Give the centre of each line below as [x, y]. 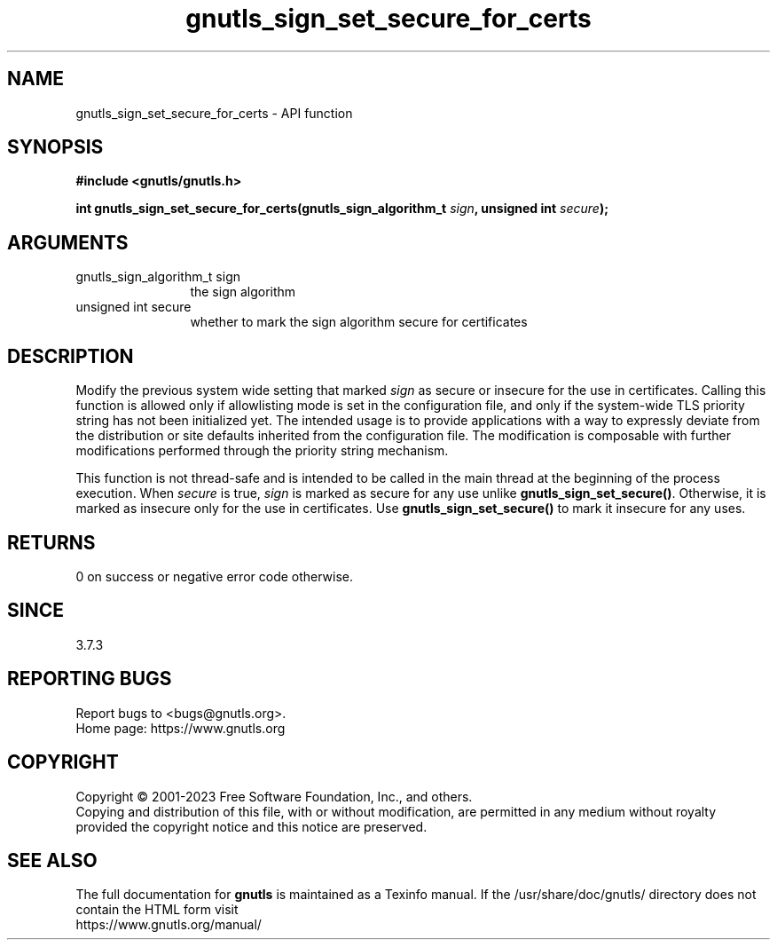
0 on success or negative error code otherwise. [215, 576]
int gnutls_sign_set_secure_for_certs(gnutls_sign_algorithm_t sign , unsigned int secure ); [342, 209]
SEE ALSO [52, 860]
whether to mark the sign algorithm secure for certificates [359, 322]
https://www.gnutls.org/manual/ [169, 925]
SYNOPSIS [55, 147]
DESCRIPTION [71, 356]
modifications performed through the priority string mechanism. [262, 451]
